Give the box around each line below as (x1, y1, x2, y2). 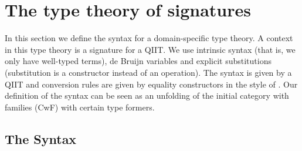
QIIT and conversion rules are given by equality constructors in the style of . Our (5, 78, 298, 90)
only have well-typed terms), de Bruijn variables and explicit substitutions (5, 55, 272, 67)
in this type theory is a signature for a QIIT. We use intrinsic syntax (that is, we (5, 43, 296, 55)
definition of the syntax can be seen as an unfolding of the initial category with (5, 89, 289, 102)
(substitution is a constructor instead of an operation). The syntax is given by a (5, 66, 292, 78)
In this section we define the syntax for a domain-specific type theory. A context (5, 32, 293, 44)
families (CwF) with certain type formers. (5, 100, 155, 113)
